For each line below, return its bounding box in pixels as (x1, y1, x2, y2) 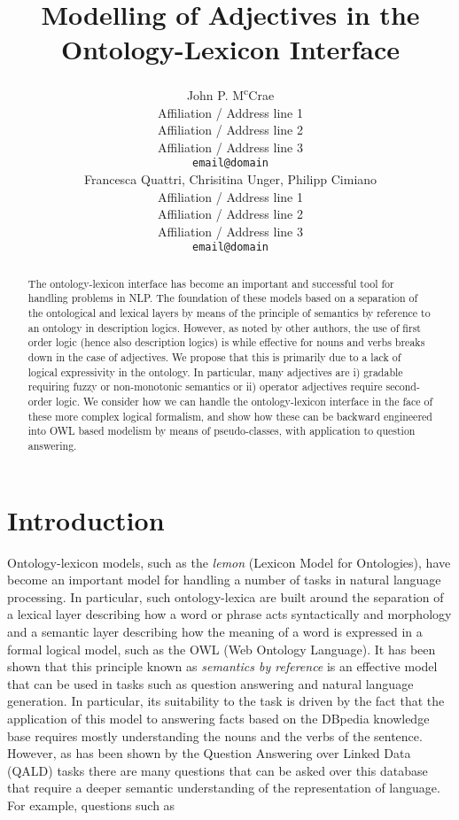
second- (385, 379, 420, 394)
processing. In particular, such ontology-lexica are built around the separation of (7, 587, 444, 606)
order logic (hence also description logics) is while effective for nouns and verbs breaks (27, 335, 425, 350)
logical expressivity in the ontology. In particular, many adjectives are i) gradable (27, 364, 403, 379)
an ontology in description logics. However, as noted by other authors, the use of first (27, 320, 421, 335)
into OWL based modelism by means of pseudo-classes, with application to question (27, 423, 416, 438)
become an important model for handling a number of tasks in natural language (7, 570, 441, 589)
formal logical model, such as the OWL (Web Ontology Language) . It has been (7, 639, 436, 658)
